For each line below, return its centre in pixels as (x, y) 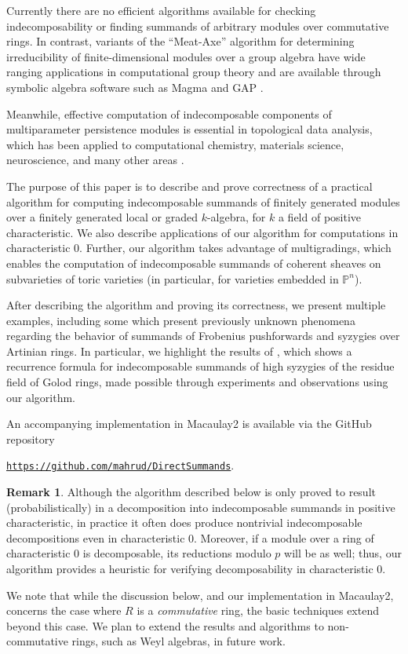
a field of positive (320, 217)
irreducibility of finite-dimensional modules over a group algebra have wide (186, 56)
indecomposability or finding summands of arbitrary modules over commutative (198, 26)
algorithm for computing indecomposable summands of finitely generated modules (203, 201)
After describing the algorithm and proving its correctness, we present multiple (196, 305)
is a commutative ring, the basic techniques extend (258, 610)
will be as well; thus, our (343, 553)
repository (31, 438)
